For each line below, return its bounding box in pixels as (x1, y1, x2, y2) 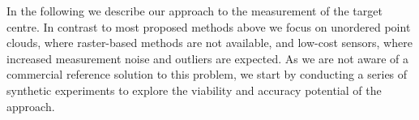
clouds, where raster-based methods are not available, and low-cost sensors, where (6, 34, 413, 51)
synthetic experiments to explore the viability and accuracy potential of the (6, 81, 382, 98)
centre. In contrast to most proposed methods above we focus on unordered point (6, 18, 411, 35)
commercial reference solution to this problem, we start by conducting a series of (6, 66, 408, 83)
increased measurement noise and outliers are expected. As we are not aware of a (6, 49, 408, 66)
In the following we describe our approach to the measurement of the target (6, 2, 383, 19)
